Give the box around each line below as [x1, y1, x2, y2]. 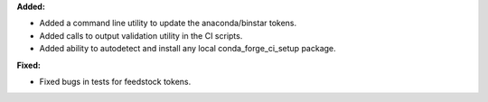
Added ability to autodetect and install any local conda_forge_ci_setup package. [39, 43, 336, 54]
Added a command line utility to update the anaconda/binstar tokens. [39, 18, 297, 29]
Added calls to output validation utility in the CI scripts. [39, 30, 243, 41]
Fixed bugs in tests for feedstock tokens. [39, 76, 192, 87]
